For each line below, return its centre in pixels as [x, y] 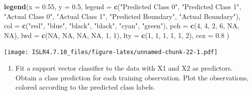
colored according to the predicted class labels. [85, 87]
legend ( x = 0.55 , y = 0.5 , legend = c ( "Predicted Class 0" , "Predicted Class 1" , [123, 6]
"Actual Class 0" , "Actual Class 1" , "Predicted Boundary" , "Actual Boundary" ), [122, 16]
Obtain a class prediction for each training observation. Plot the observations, [132, 77]
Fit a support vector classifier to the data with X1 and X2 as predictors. [124, 68]
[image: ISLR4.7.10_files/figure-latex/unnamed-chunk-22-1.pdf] [111, 52]
